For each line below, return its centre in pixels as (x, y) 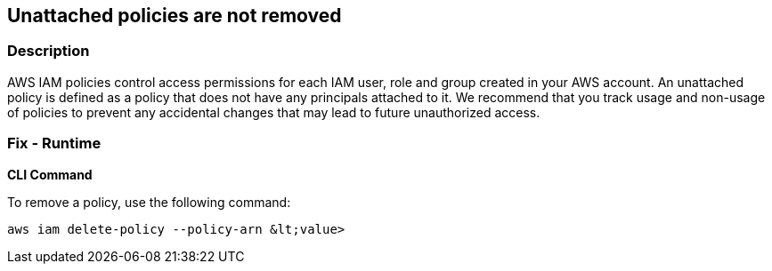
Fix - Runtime (54, 143)
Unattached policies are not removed (175, 16)
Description (49, 51)
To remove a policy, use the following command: (149, 202)
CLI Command (50, 174)
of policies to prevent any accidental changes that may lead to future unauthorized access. (274, 112)
